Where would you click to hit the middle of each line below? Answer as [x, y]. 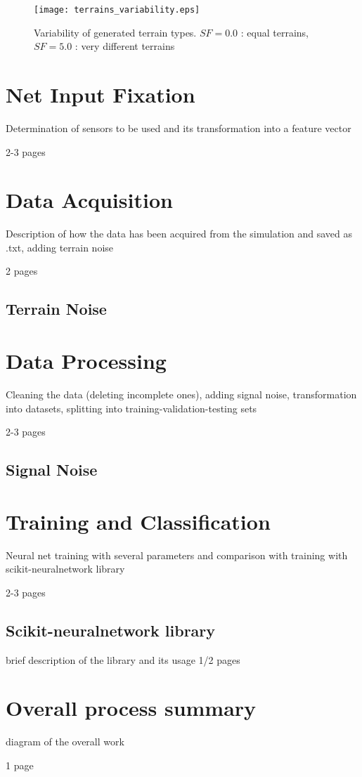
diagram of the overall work [65, 742]
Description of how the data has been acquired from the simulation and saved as [179, 234]
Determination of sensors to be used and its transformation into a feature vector [179, 128]
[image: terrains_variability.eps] [117, 10]
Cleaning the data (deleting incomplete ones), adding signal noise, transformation [181, 394]
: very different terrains [125, 46]
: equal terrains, [274, 32]
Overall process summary [131, 708]
